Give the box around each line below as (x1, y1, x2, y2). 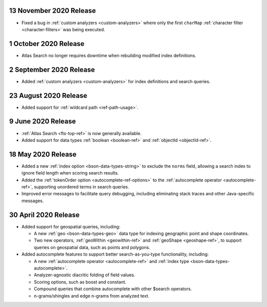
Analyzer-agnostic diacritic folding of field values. (34, 272, 135, 278)
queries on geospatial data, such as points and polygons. (34, 244, 150, 250)
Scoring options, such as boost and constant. (34, 279, 127, 285)
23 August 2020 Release (9, 91, 88, 100)
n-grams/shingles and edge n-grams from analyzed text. (34, 293, 150, 299)
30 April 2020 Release (9, 211, 80, 219)
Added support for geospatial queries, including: (21, 223, 121, 229)
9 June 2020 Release (9, 117, 76, 126)
